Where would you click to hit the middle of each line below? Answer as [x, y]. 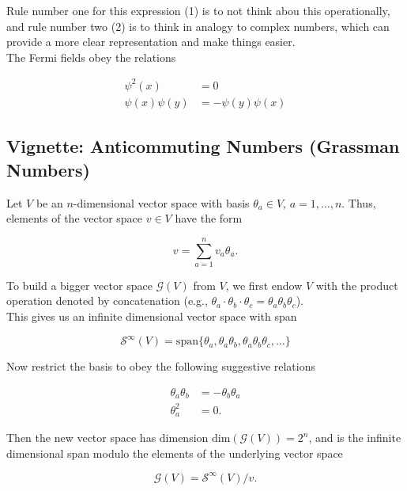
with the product [357, 285]
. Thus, [359, 202]
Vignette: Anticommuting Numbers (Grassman [203, 146]
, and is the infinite [355, 438]
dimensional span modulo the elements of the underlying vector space [175, 453]
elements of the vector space [75, 218]
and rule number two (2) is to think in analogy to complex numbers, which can [198, 26]
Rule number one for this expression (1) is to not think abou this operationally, [198, 10]
